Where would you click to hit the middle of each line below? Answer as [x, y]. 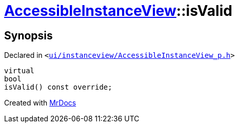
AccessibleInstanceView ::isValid [118, 11]
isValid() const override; [58, 87]
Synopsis [28, 35]
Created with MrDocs [40, 103]
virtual [19, 71]
